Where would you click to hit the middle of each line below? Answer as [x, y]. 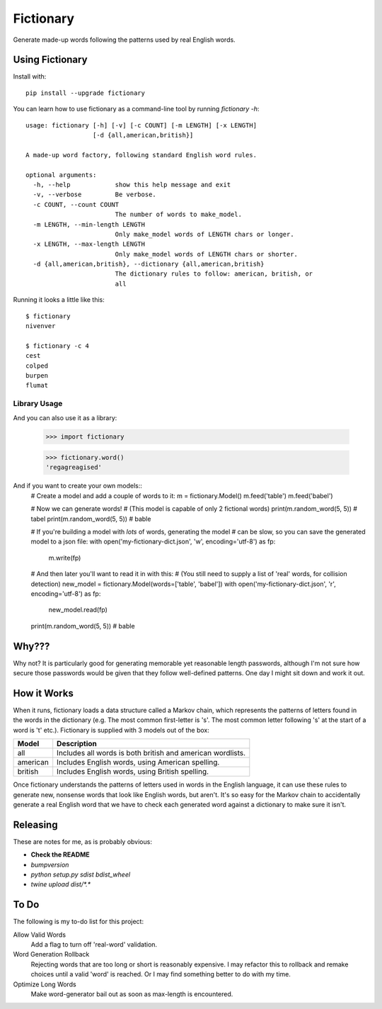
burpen [37, 376]
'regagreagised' [74, 467]
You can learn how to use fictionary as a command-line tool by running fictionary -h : [136, 109]
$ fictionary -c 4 [58, 346]
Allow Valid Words [40, 935]
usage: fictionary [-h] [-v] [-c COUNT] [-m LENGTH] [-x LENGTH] [141, 125]
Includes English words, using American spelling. [138, 762]
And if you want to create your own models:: [78, 486]
